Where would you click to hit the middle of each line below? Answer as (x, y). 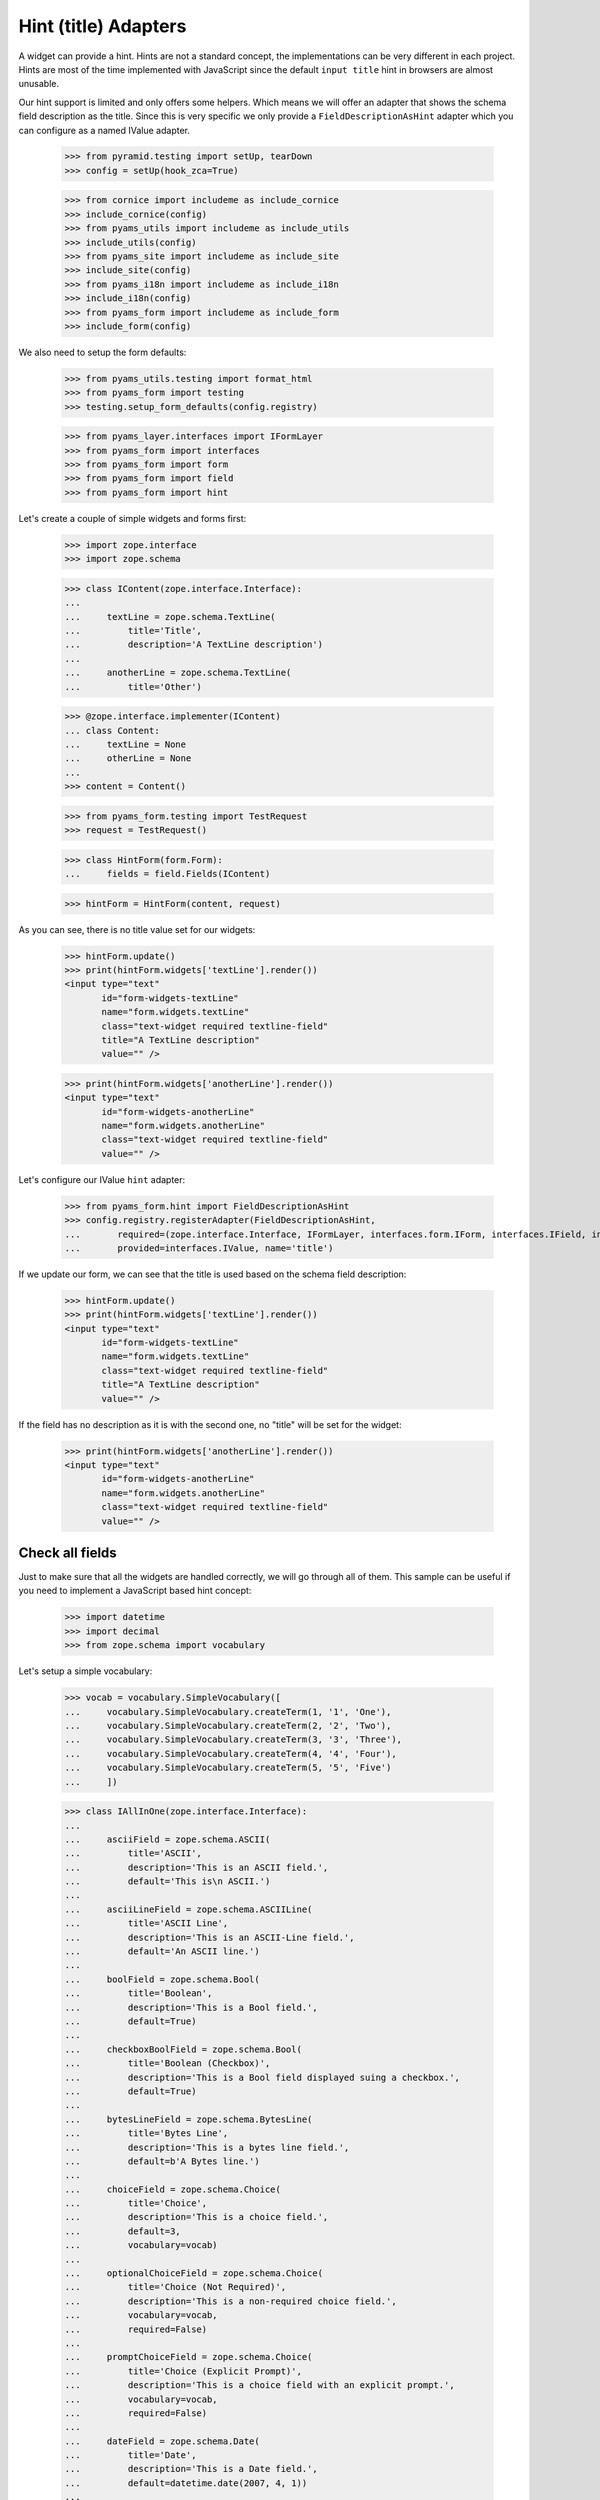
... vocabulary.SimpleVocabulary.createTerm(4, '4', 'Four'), (230, 1753)
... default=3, (123, 2231)
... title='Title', (133, 630)
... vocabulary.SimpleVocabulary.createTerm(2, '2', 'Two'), (228, 1725)
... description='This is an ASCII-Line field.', (209, 1937)
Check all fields (67, 1552)
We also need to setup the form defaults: (102, 352)
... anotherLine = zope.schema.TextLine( (178, 673)
